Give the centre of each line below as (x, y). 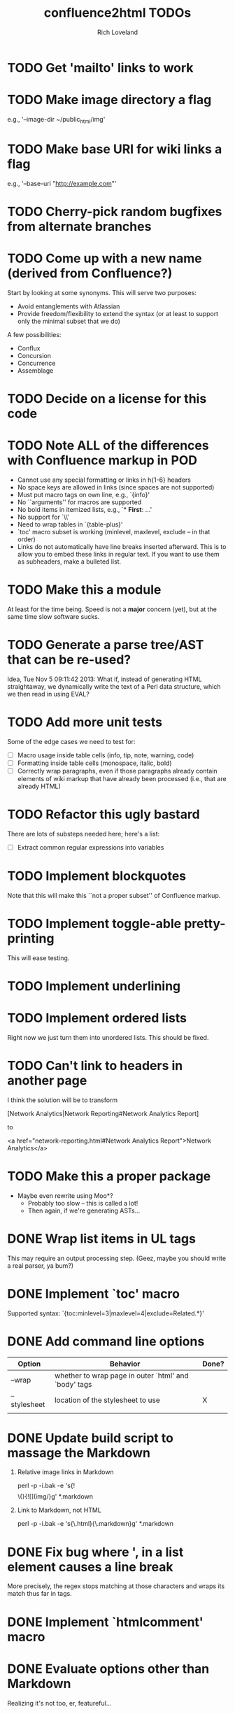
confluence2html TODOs (117, 13)
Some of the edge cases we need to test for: (71, 741)
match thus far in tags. (40, 1594)
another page (47, 1081)
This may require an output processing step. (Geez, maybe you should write (116, 1258)
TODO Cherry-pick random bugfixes (115, 212)
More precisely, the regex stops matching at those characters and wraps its (116, 1586)
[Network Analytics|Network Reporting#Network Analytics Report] (103, 1113)
